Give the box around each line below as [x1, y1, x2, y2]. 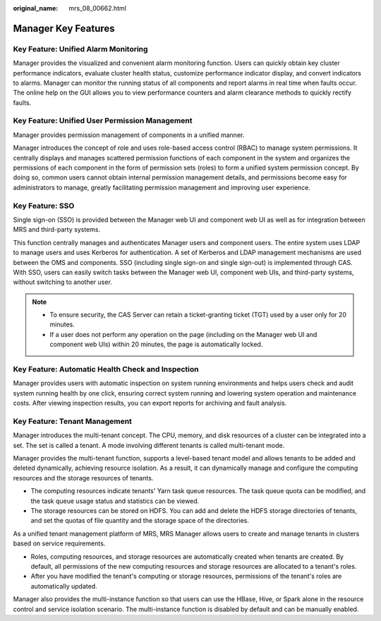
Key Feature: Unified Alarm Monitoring [13, 44, 148, 54]
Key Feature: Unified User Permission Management [13, 116, 193, 126]
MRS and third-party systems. [13, 225, 101, 234]
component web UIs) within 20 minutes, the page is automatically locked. [49, 340, 263, 349]
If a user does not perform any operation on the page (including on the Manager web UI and [49, 330, 317, 338]
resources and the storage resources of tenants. [13, 473, 154, 482]
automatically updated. [30, 581, 98, 590]
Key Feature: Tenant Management [13, 416, 132, 426]
